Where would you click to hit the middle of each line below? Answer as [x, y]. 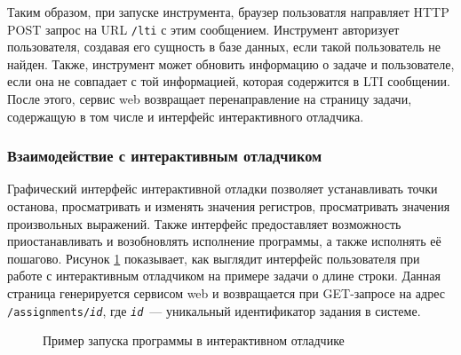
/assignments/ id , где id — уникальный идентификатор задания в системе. [214, 310]
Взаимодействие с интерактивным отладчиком [165, 156]
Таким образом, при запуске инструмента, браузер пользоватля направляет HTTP [228, 12]
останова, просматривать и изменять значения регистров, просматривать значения [229, 206]
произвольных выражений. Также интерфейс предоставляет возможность [204, 223]
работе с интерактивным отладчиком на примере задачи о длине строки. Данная [224, 276]
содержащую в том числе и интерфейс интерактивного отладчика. [186, 116]
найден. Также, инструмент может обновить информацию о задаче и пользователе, [231, 63]
